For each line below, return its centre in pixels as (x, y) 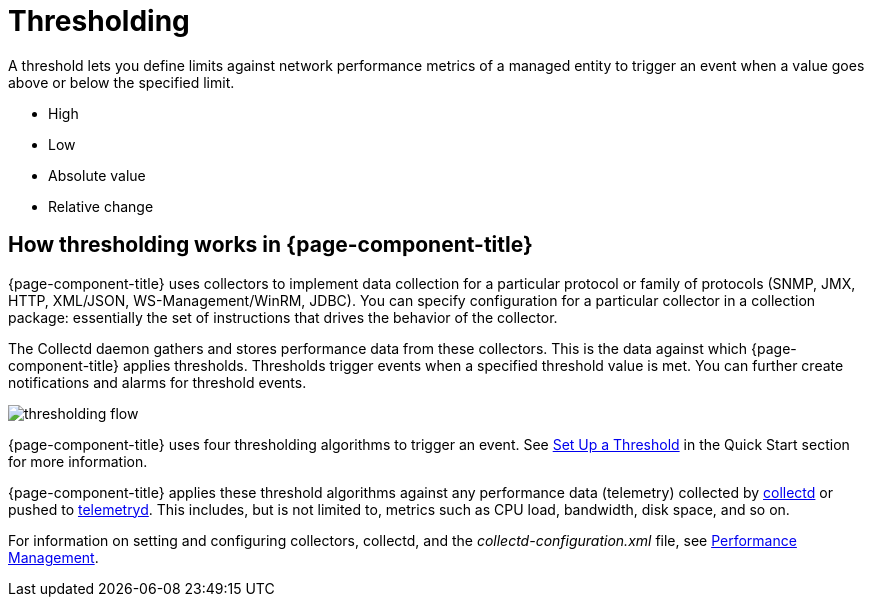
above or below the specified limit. (121, 82)
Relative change (101, 206)
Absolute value (97, 175)
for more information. (78, 461)
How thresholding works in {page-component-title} (270, 245)
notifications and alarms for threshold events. (157, 382)
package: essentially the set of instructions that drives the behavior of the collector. (283, 317)
